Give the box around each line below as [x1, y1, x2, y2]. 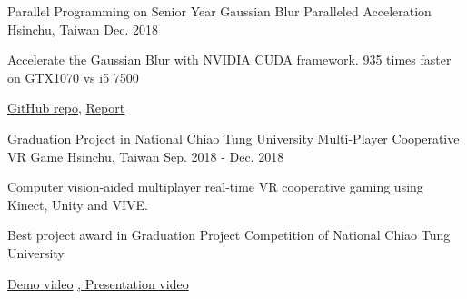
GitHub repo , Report [7, 98, 125, 117]
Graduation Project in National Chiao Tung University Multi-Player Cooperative [7, 128, 460, 147]
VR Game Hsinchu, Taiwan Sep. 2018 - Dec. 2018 [7, 146, 284, 165]
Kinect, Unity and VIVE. [7, 194, 148, 214]
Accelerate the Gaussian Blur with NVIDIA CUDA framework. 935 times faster [7, 50, 452, 69]
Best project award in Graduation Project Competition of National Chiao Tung [7, 225, 451, 244]
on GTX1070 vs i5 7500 [7, 67, 139, 86]
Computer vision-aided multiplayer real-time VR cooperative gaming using [7, 177, 423, 196]
